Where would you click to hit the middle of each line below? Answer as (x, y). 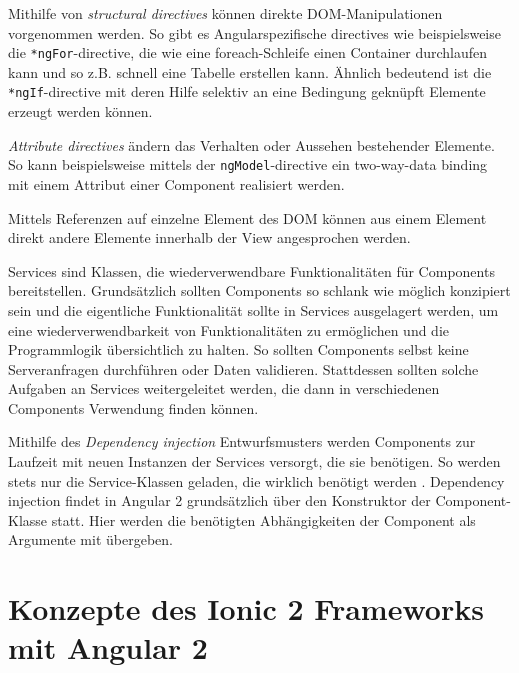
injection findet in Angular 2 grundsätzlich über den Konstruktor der (219, 500)
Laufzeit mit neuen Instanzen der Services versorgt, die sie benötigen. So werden (254, 461)
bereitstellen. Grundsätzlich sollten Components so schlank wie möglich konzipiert (259, 290)
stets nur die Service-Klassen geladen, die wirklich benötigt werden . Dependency (256, 480)
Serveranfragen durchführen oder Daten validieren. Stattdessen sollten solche (243, 368)
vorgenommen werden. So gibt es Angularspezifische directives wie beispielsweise (254, 32)
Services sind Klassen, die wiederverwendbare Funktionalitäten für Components (251, 270)
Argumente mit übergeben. (90, 539)
